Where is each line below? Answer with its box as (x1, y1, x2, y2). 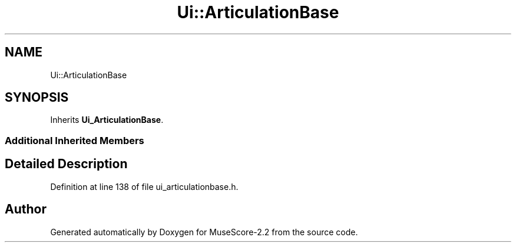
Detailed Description (5, 156, 128, 172)
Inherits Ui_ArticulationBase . (50, 115, 164, 125)
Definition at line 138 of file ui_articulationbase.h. (50, 181, 239, 192)
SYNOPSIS (5, 90, 69, 105)
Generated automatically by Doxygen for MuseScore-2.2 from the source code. (50, 226, 358, 237)
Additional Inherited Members (5, 134, 144, 146)
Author (5, 202, 47, 217)
